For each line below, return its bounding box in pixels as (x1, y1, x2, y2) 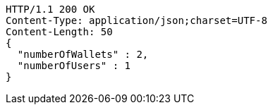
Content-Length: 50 (6, 26, 113, 37)
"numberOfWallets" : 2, (17, 49, 149, 60)
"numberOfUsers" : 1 (17, 60, 131, 71)
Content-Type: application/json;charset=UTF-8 (6, 15, 267, 26)
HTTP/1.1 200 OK (6, 4, 95, 15)
